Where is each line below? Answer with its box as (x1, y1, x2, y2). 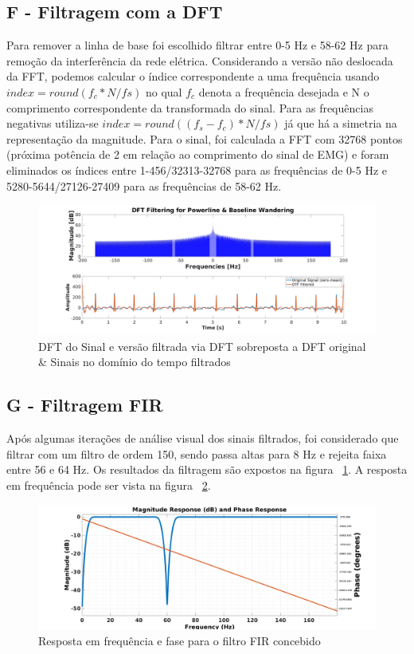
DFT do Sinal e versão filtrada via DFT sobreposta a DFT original (38, 337, 366, 354)
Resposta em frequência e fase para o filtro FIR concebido (38, 632, 321, 648)
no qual (145, 83, 182, 100)
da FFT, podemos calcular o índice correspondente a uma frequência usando (6, 68, 380, 85)
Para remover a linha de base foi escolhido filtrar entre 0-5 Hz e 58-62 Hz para (6, 37, 389, 53)
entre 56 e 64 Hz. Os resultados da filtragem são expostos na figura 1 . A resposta (6, 461, 408, 478)
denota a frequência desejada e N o (198, 83, 369, 100)
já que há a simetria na (284, 115, 397, 132)
